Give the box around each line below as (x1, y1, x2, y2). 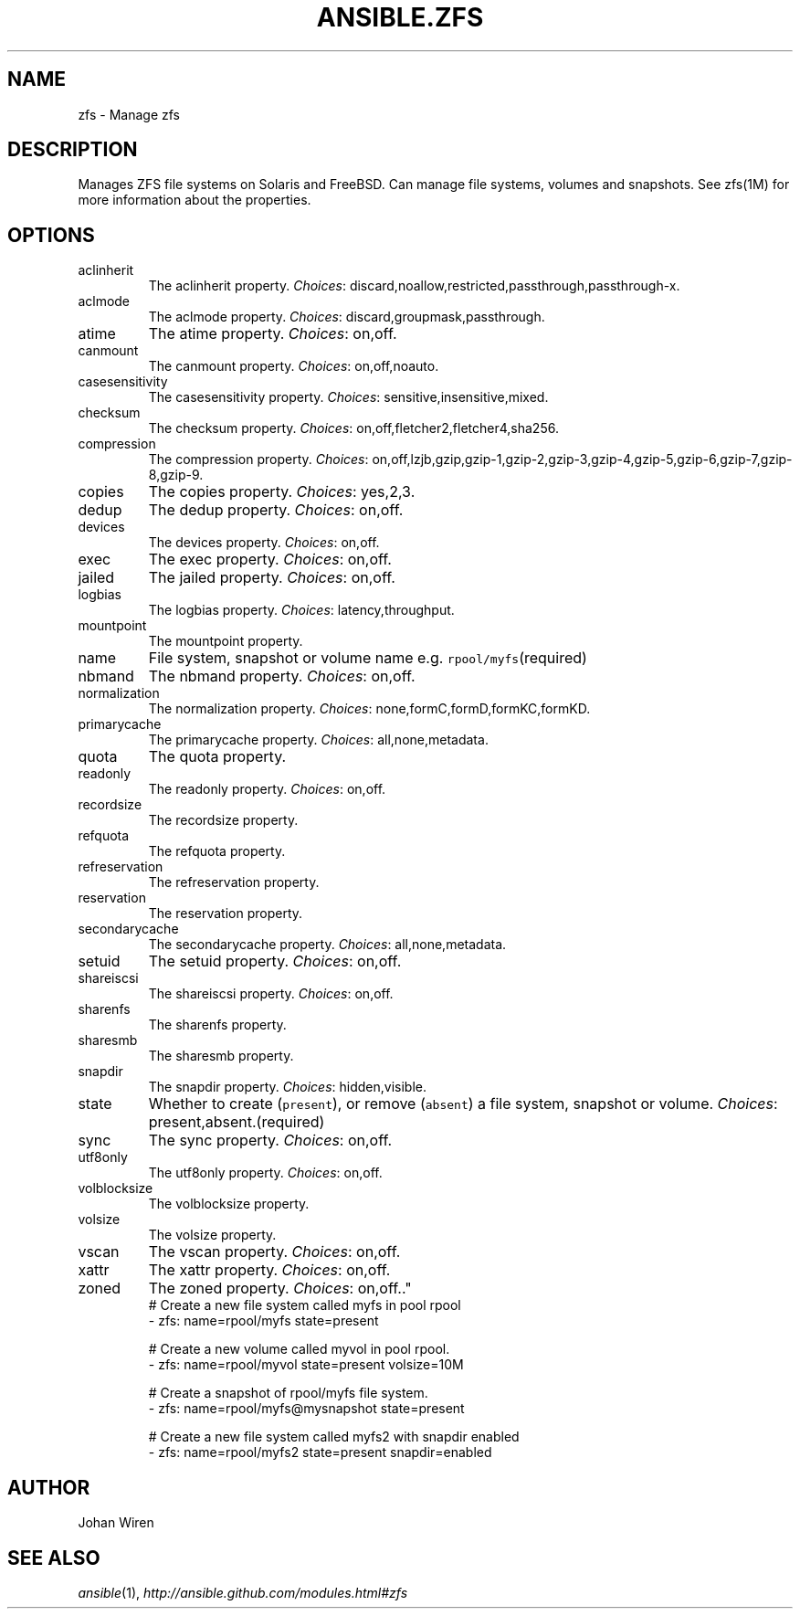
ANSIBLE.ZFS (316, 2, 484, 33)
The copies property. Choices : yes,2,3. (148, 482, 416, 502)
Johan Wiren (78, 1515, 154, 1531)
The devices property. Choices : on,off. (148, 534, 380, 551)
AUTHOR (7, 1475, 90, 1499)
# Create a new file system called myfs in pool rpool (148, 1297, 461, 1314)
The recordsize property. (148, 812, 299, 829)
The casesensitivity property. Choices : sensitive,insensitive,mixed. (148, 389, 549, 406)
